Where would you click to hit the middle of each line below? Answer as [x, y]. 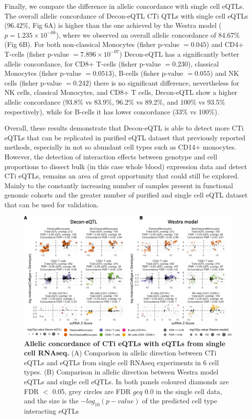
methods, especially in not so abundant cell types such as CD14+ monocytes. [120, 147]
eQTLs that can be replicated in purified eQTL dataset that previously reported [125, 137]
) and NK [225, 73]
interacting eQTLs [51, 410]
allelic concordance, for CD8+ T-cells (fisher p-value [83, 63]
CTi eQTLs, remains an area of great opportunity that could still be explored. [122, 176]
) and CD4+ [225, 44]
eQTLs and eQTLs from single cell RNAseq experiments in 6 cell [122, 362]
